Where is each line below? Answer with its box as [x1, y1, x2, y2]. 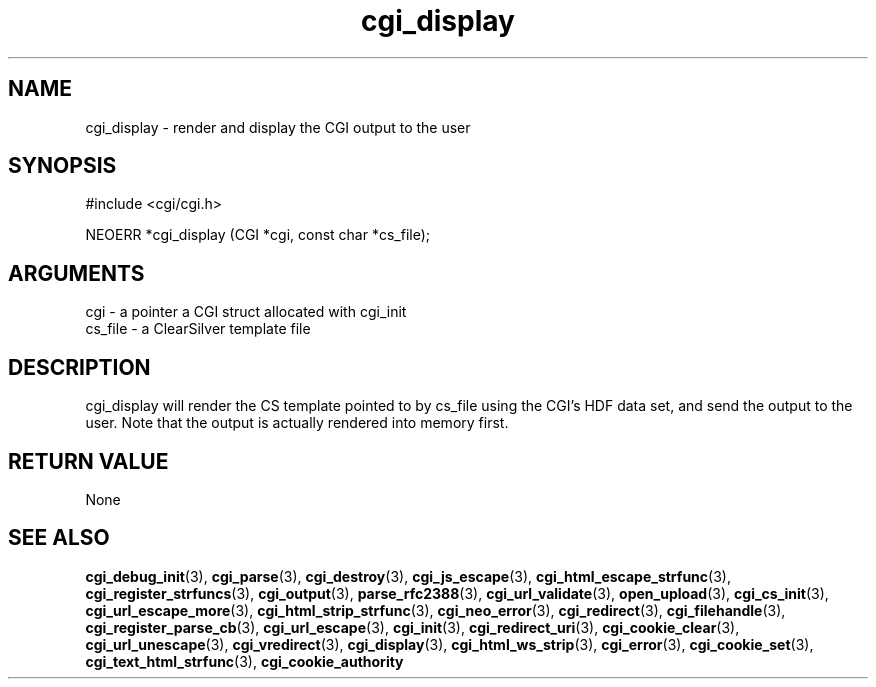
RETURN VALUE [8, 448, 169, 474]
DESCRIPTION [8, 354, 151, 380]
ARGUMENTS [8, 260, 145, 286]
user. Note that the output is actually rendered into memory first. [85, 414, 509, 432]
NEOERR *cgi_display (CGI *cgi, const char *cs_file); [85, 226, 431, 244]
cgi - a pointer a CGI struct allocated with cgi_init [85, 303, 407, 321]
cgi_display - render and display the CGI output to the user [85, 118, 471, 136]
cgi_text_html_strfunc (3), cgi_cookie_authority [85, 652, 404, 670]
